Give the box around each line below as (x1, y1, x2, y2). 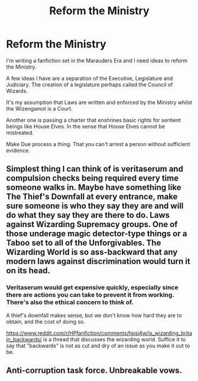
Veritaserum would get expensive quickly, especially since (6, 283, 178, 292)
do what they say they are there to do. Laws (6, 210, 170, 220)
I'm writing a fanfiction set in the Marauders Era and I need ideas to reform (6, 57, 188, 64)
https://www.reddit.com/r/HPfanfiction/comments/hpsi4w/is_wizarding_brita (6, 330, 193, 337)
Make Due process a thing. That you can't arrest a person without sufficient (6, 140, 190, 147)
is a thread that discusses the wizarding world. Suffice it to (43, 335, 186, 343)
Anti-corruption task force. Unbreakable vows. (6, 366, 182, 376)
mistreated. (6, 129, 34, 136)
